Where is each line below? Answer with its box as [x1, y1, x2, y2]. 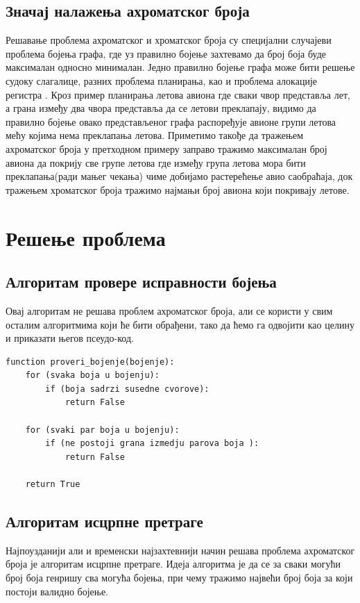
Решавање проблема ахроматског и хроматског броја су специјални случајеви [6, 33, 332, 47]
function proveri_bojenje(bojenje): [6, 356, 175, 367]
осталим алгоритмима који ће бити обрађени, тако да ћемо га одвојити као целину [6, 317, 354, 331]
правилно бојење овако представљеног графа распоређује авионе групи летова [6, 114, 336, 129]
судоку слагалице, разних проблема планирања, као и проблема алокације [6, 73, 317, 88]
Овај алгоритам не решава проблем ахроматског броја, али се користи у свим [6, 303, 333, 317]
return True [25, 479, 80, 490]
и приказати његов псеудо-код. [6, 331, 134, 345]
